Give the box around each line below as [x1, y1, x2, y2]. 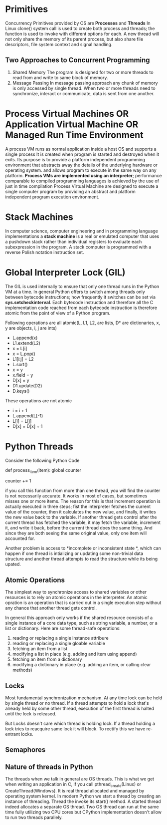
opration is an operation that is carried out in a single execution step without [5, 600, 162, 606]
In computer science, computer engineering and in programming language [5, 228, 159, 234]
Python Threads [5, 441, 73, 452]
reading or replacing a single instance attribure [12, 635, 109, 641]
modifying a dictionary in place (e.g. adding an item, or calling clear [12, 662, 151, 668]
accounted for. [5, 535, 35, 541]
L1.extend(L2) [12, 340, 41, 346]
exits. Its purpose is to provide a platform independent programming [5, 156, 146, 162]
